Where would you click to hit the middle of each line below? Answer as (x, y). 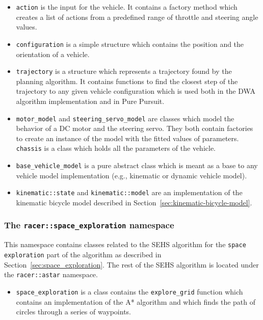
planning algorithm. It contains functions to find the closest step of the (127, 81)
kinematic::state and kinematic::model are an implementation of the (129, 192)
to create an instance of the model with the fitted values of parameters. (127, 138)
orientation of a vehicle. (53, 54)
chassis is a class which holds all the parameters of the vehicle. (116, 148)
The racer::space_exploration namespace (89, 225)
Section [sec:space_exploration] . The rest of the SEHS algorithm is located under (131, 264)
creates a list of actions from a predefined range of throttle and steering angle (137, 17)
